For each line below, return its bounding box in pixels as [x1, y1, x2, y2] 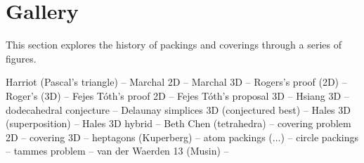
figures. [6, 51, 37, 65]
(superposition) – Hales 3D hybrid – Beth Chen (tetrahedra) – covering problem [6, 116, 351, 131]
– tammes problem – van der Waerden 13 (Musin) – [6, 143, 229, 158]
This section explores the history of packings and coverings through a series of [6, 37, 342, 52]
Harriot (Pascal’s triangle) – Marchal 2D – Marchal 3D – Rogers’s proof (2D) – [6, 74, 347, 89]
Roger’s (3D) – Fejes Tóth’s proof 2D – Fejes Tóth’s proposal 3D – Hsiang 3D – [6, 88, 349, 103]
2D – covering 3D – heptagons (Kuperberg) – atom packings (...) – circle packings [6, 129, 359, 144]
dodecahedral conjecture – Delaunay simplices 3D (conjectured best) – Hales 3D [6, 102, 351, 117]
